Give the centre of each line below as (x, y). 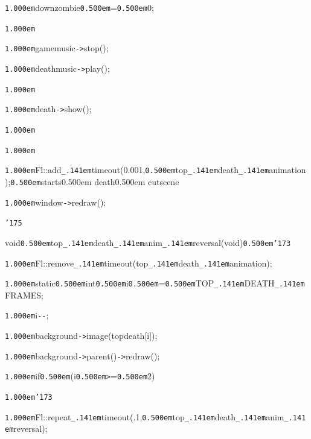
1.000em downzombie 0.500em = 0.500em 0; (79, 7)
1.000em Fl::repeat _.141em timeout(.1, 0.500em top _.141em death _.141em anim (145, 416)
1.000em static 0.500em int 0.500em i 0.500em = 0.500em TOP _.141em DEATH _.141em (155, 283)
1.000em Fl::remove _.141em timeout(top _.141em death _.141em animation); (139, 263)
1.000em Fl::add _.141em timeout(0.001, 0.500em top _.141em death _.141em (137, 170)
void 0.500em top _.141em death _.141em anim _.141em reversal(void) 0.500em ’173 (148, 242)
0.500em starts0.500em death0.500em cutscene (95, 181)
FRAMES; (24, 295)
